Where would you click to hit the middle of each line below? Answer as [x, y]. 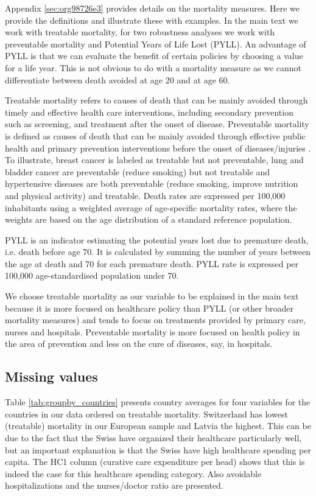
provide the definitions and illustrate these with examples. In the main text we [152, 20]
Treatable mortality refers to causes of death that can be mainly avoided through [156, 100]
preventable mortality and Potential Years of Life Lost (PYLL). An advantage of [156, 44]
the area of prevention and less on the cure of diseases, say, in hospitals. [139, 344]
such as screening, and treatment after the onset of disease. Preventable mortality [157, 124]
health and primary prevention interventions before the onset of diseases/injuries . [158, 148]
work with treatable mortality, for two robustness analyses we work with [140, 32]
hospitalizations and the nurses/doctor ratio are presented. [114, 485]
